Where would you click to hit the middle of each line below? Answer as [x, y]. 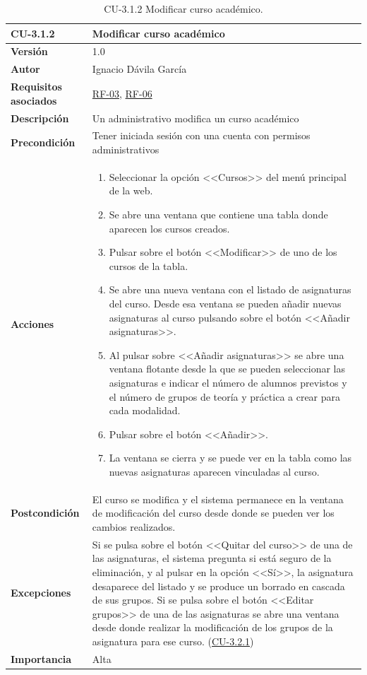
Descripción [40, 118]
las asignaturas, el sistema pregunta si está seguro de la [212, 558]
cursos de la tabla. [149, 265]
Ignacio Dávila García [139, 69]
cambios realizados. [134, 526]
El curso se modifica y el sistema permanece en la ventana [218, 499]
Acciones [32, 324]
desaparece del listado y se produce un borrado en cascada [218, 586]
